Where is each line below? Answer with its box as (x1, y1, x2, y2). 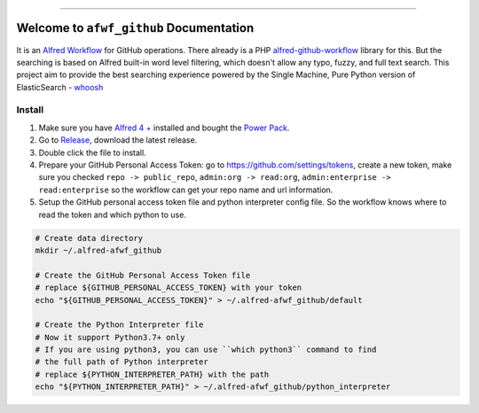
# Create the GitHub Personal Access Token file (35, 270, 251, 280)
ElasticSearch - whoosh (16, 82, 104, 92)
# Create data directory (35, 233, 144, 243)
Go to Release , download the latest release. (38, 135, 198, 145)
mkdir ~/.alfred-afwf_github (35, 245, 162, 255)
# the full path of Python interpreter (35, 357, 208, 367)
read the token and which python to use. (38, 209, 186, 220)
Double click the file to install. (38, 147, 146, 158)
